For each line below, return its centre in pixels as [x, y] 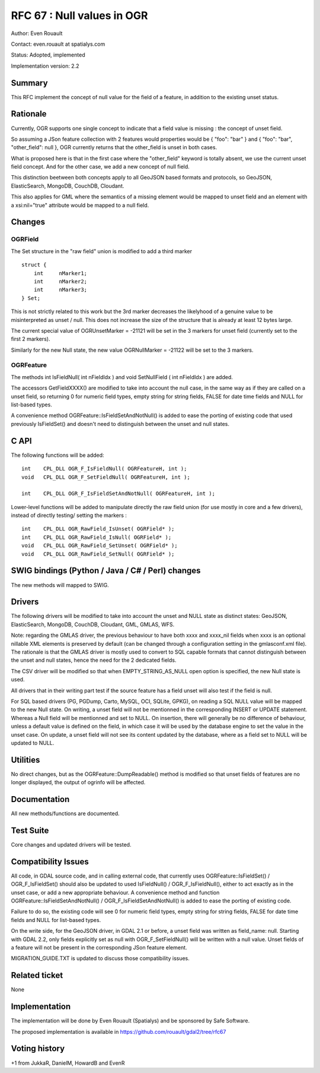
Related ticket [37, 975]
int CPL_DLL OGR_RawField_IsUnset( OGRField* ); [98, 529]
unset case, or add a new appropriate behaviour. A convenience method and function [115, 892]
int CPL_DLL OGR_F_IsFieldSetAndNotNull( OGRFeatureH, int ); [119, 494]
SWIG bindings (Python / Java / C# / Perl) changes [106, 571]
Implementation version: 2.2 [45, 66]
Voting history [38, 1049]
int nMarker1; [60, 273]
